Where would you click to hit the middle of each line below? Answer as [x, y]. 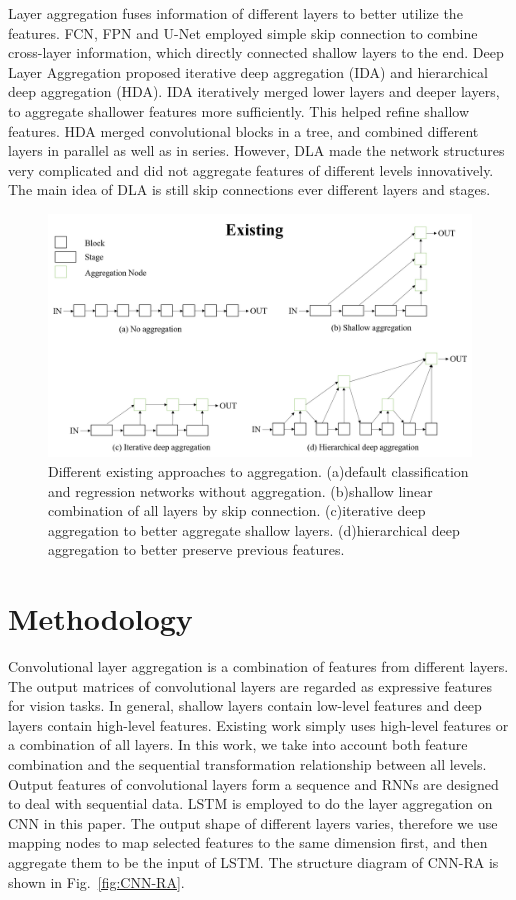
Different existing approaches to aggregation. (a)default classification [258, 471]
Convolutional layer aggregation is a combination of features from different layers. [258, 666]
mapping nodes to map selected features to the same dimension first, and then [248, 842]
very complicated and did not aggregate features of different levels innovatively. [251, 169]
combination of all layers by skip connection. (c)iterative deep [237, 510]
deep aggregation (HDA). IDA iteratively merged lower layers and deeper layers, [254, 91]
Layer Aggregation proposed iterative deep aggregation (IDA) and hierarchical [248, 71]
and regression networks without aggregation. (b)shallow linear [240, 490]
